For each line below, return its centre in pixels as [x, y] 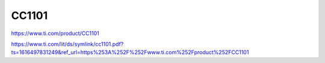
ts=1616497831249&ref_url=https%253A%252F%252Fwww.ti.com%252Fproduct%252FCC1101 [130, 52]
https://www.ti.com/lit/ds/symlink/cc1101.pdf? [67, 44]
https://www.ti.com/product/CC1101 [55, 33]
